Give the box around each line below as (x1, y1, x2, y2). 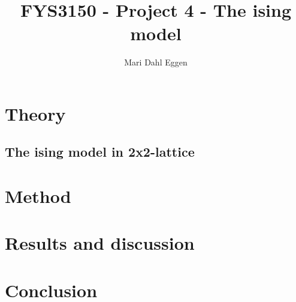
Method (5, 184, 71, 208)
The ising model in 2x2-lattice (5, 142, 195, 161)
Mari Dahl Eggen (124, 56, 188, 68)
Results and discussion (5, 231, 195, 255)
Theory (5, 101, 66, 125)
